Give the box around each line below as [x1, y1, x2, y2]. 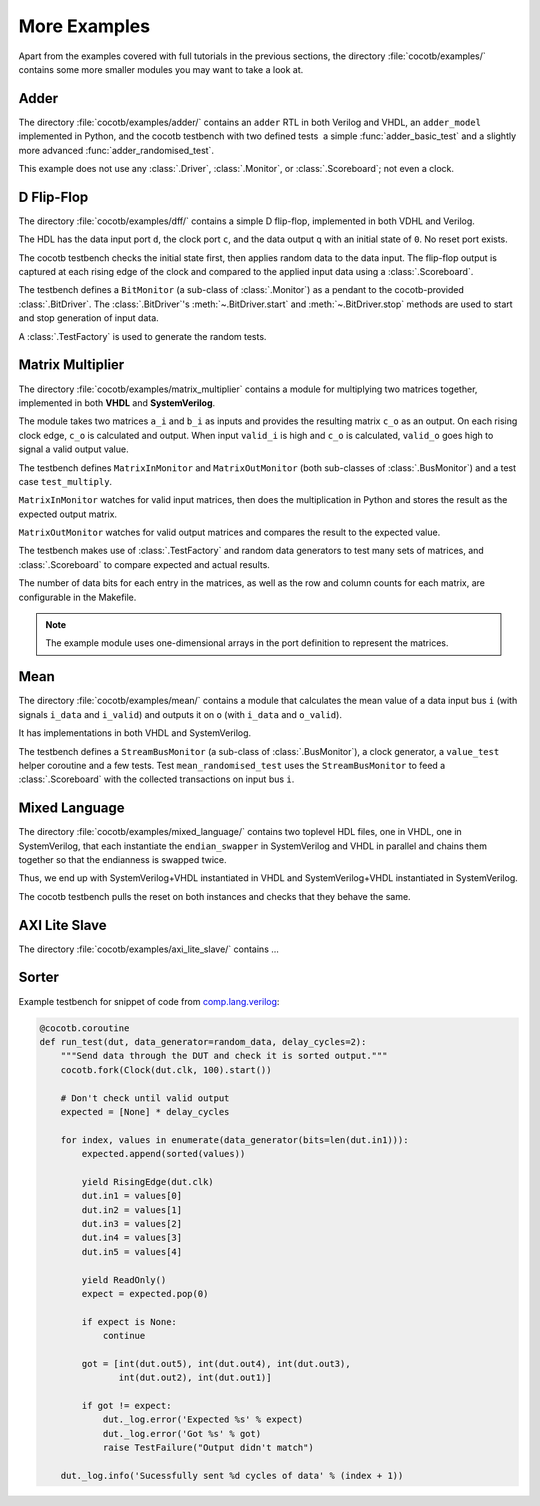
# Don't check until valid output [60, 1092, 230, 1104]
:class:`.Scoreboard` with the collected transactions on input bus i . [18, 773, 295, 785]
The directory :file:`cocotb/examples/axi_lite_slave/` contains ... [18, 943, 280, 955]
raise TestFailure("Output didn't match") [102, 1442, 314, 1454]
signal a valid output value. [18, 443, 129, 455]
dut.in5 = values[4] [81, 1246, 183, 1257]
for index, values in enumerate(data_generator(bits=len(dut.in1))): [60, 1134, 409, 1145]
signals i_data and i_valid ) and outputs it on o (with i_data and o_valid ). [18, 708, 342, 720]
